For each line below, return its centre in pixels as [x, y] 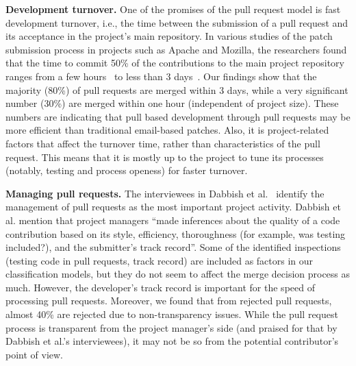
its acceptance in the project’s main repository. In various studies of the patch [169, 36]
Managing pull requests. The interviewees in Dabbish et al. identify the [165, 193]
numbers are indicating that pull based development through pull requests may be [178, 116]
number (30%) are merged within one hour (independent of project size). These [172, 103]
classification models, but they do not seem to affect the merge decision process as [178, 274]
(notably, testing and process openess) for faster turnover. [127, 170]
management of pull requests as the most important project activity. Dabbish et [173, 207]
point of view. [35, 354]
